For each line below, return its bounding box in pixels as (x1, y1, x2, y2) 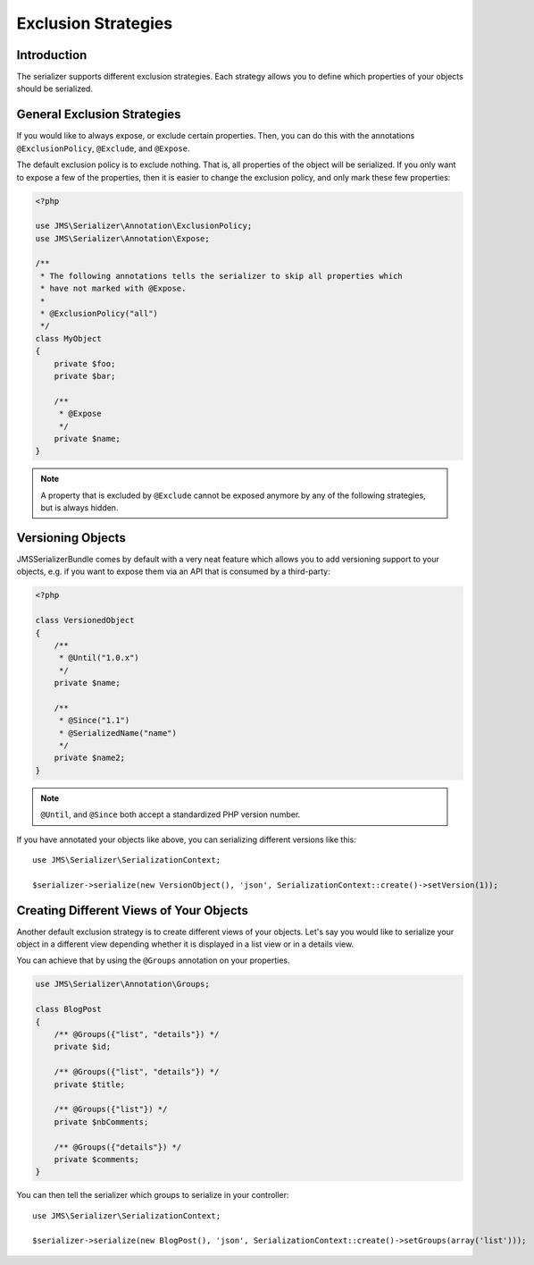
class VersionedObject (35, 615, 135, 626)
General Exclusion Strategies (16, 107, 182, 122)
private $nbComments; (54, 1117, 149, 1126)
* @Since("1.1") (58, 715, 130, 726)
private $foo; (54, 358, 116, 368)
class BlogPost (35, 1004, 102, 1015)
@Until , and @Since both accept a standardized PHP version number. (40, 809, 301, 820)
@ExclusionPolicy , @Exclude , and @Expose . (16, 143, 190, 154)
